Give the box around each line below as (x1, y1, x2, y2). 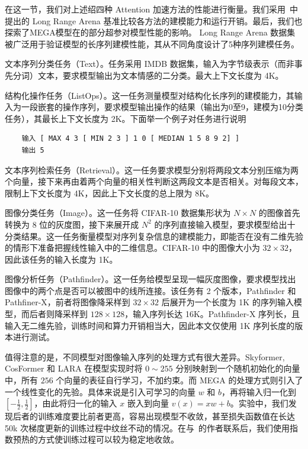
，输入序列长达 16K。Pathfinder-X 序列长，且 (124, 308, 300, 320)
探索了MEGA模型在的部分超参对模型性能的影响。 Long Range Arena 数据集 (5, 26, 296, 38)
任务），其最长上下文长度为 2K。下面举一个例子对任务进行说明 (5, 112, 246, 124)
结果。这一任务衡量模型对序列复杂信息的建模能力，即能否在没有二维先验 (21, 230, 303, 242)
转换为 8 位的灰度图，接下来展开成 (5, 218, 139, 230)
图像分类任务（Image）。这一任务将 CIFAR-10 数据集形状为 (5, 206, 231, 219)
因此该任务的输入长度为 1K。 (5, 253, 118, 265)
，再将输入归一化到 (222, 385, 297, 398)
